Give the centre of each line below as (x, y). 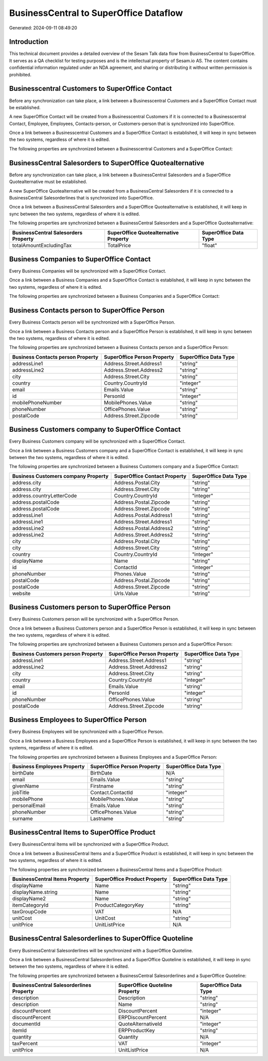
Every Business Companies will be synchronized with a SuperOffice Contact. (88, 271)
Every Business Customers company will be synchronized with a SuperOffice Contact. (97, 441)
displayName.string (35, 892)
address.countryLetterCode (44, 495)
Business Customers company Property (60, 476)
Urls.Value (126, 593)
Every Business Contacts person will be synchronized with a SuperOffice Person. (92, 322)
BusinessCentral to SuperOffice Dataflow (96, 13)
